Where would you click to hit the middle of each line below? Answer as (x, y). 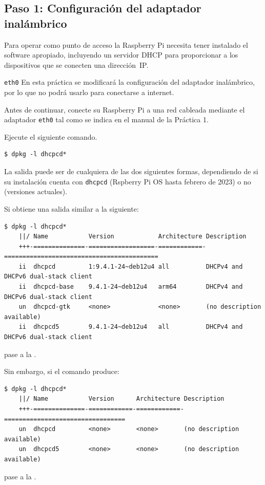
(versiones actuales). (36, 191)
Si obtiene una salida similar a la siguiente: (72, 208)
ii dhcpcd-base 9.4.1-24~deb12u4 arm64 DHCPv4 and (131, 287)
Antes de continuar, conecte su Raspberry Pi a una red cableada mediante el (125, 109)
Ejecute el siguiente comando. (51, 136)
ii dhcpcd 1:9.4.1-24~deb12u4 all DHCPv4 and (131, 266)
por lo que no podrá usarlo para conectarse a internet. (89, 92)
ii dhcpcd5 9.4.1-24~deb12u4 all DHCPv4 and (131, 327)
